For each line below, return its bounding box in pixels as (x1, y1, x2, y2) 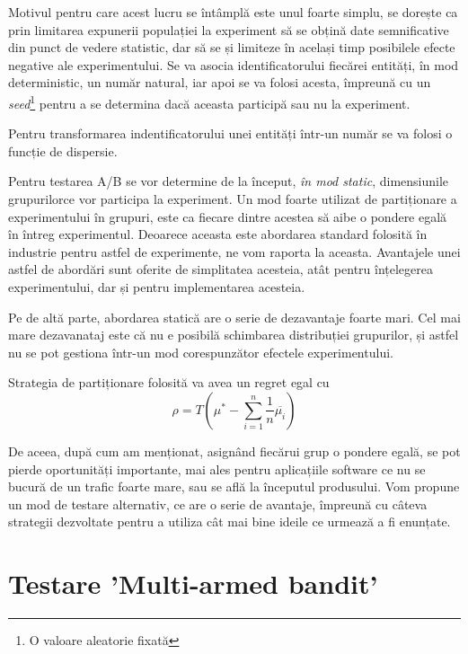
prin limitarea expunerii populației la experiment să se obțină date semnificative (8, 20, 449, 39)
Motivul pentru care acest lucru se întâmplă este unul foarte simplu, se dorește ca (8, 3, 458, 21)
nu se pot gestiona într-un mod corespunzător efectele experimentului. (8, 342, 393, 361)
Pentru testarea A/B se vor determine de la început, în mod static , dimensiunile (8, 172, 449, 190)
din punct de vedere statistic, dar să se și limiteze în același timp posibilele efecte (8, 38, 455, 57)
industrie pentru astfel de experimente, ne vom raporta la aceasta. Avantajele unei (8, 242, 461, 261)
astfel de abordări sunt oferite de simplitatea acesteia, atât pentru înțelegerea (8, 260, 433, 278)
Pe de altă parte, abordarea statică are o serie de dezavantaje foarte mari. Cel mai (8, 307, 461, 326)
